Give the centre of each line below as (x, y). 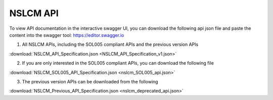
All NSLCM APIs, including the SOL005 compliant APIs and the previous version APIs (110, 44)
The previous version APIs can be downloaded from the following (90, 81)
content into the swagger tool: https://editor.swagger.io (67, 35)
